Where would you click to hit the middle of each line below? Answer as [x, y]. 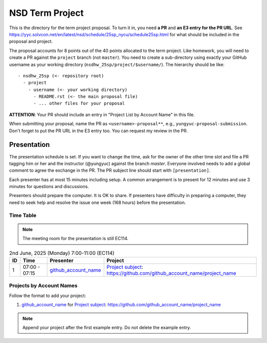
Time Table [23, 215]
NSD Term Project [46, 13]
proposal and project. [31, 42]
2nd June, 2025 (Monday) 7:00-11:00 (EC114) [62, 253]
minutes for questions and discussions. [49, 187]
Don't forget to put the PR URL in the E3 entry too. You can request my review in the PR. [98, 131]
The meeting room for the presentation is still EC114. [75, 239]
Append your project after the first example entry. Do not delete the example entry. [107, 327]
